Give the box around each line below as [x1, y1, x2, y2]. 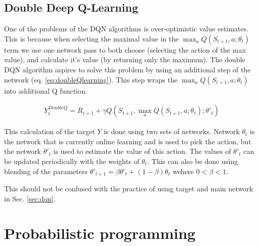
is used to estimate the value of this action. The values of [53, 146, 231, 156]
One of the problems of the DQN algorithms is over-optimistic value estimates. [4, 23, 249, 34]
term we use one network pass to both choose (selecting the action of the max [4, 44, 246, 55]
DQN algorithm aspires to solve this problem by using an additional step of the [4, 64, 251, 74]
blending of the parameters [4, 166, 88, 176]
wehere [172, 166, 194, 176]
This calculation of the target [4, 126, 95, 137]
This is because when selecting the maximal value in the [4, 33, 179, 44]
